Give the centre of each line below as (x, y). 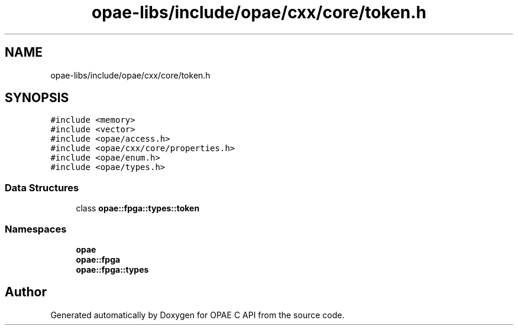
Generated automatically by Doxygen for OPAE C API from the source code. (198, 315)
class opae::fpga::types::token (138, 208)
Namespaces (36, 229)
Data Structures (42, 187)
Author (26, 292)
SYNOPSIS (37, 98)
